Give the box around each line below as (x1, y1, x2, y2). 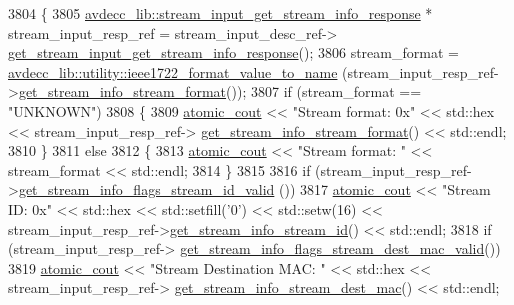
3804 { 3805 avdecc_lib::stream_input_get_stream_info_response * (8, 3, 433, 23)
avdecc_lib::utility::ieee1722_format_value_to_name (8, 61, 338, 82)
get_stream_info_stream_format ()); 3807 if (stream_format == (18, 81, 422, 102)
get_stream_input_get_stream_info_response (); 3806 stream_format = (8, 42, 459, 63)
